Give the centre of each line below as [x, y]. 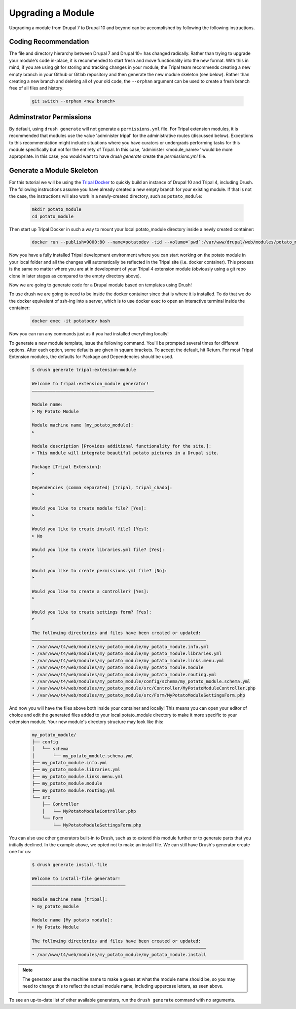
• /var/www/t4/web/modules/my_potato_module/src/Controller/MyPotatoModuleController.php [144, 688]
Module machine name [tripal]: [70, 899]
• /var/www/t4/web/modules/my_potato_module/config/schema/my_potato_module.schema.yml [141, 681]
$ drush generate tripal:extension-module [84, 370]
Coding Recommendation [49, 42]
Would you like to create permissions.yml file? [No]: [99, 571]
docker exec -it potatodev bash [71, 321]
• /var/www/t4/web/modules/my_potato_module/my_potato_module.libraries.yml [127, 654]
